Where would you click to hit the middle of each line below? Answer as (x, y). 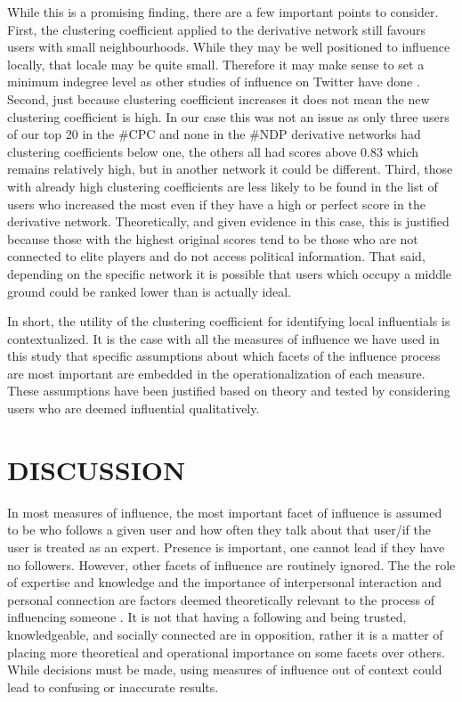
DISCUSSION (97, 469)
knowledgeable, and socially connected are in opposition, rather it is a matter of (225, 634)
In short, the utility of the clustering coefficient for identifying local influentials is (229, 321)
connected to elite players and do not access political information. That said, (216, 256)
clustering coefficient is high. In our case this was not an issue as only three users (228, 116)
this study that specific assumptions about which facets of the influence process (224, 356)
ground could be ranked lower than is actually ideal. (150, 291)
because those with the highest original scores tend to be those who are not (213, 238)
